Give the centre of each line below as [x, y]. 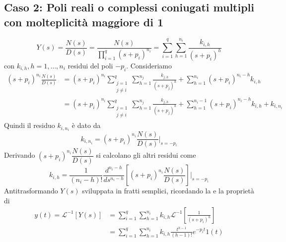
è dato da [86, 125]
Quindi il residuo [30, 125]
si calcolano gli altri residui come [146, 155]
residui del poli [90, 65]
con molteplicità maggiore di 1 [84, 22]
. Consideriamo [149, 65]
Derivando [20, 155]
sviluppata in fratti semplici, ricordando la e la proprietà [168, 191]
